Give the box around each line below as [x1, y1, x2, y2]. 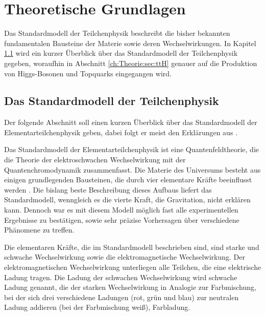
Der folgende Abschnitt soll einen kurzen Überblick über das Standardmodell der [4, 117, 257, 128]
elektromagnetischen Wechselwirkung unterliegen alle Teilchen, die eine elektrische [4, 262, 261, 272]
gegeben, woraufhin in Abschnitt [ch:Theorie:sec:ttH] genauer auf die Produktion [4, 57, 257, 68]
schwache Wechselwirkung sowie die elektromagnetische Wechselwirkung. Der [4, 251, 246, 262]
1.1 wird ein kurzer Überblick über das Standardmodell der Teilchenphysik [4, 48, 238, 58]
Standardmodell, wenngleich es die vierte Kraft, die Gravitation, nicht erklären [4, 194, 251, 205]
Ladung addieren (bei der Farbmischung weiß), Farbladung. [4, 302, 190, 312]
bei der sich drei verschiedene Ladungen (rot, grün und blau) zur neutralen [4, 291, 239, 302]
